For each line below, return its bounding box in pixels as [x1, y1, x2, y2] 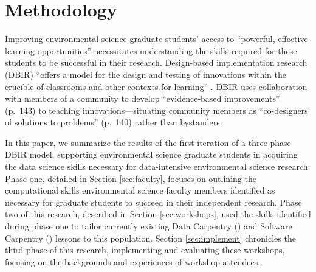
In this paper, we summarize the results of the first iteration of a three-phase [5, 136, 291, 148]
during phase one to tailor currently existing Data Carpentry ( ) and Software [5, 220, 292, 232]
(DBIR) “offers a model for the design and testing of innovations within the [5, 68, 286, 80]
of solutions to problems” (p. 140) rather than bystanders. [5, 116, 222, 128]
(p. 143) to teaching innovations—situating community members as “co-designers [5, 103, 308, 116]
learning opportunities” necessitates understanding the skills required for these [5, 44, 297, 57]
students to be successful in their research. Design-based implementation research [5, 56, 307, 69]
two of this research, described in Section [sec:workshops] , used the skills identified [5, 207, 311, 220]
